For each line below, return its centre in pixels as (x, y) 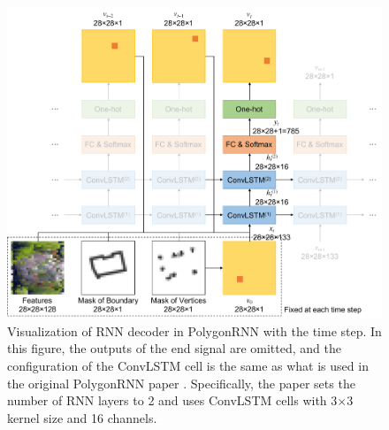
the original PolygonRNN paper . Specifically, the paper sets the (181, 383)
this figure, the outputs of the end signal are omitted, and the (174, 348)
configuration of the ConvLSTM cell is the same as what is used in (188, 366)
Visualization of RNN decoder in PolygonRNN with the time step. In (194, 330)
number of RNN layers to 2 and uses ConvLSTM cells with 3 (172, 400)
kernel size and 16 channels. (82, 417)
